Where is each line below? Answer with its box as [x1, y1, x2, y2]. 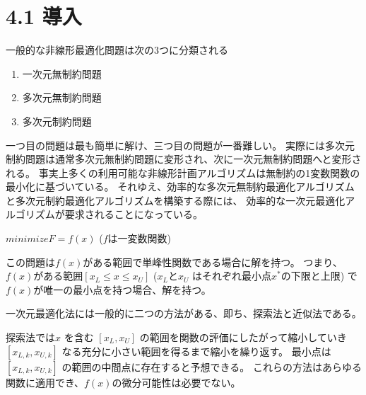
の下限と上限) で [281, 268, 358, 283]
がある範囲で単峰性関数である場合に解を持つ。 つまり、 [83, 254, 343, 269]
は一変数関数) [107, 231, 172, 246]
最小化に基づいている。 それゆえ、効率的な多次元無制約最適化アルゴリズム [6, 179, 355, 194]
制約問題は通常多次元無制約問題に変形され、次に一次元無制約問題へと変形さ [6, 151, 362, 166]
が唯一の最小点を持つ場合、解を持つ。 [33, 282, 211, 297]
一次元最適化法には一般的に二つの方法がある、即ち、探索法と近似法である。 [6, 306, 362, 321]
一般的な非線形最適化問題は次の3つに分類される [6, 42, 228, 57]
